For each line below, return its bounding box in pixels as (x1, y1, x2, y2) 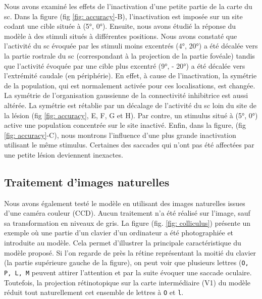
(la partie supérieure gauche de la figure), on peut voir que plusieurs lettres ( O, (4, 257, 249, 268)
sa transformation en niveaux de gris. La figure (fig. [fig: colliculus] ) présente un (4, 217, 251, 228)
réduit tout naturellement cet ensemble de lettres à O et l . (4, 287, 184, 297)
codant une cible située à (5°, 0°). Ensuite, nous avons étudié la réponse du (4, 21, 236, 31)
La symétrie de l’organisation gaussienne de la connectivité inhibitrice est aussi (4, 90, 248, 101)
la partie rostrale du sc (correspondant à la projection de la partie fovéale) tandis (4, 50, 255, 61)
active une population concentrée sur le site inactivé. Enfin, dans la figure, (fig (4, 120, 246, 130)
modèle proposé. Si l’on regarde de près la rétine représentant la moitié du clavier (4, 247, 256, 258)
